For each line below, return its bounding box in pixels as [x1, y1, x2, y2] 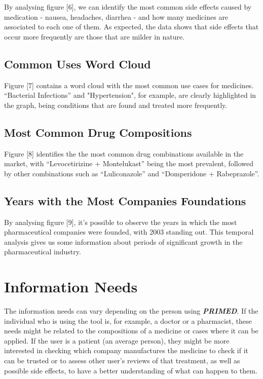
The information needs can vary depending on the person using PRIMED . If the [4, 306, 258, 316]
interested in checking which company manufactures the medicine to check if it [4, 345, 249, 356]
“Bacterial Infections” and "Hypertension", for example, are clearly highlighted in [4, 90, 256, 100]
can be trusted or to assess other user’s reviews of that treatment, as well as [4, 355, 240, 366]
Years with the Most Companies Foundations [4, 193, 246, 208]
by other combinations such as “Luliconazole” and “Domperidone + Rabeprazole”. [4, 168, 259, 178]
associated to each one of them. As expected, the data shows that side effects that [4, 21, 259, 32]
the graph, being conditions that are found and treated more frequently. [4, 99, 228, 110]
